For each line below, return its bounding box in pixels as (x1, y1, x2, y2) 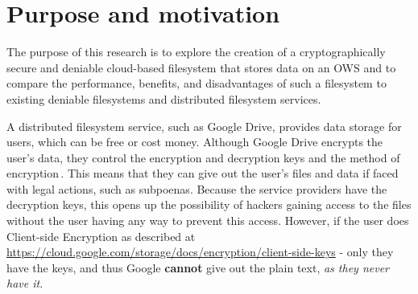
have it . (6, 275, 43, 292)
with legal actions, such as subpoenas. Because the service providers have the (6, 180, 387, 197)
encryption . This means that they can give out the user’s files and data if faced (6, 165, 399, 182)
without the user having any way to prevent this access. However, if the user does (6, 212, 409, 229)
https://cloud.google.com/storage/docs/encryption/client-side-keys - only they (6, 243, 394, 260)
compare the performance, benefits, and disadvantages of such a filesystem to (6, 75, 387, 92)
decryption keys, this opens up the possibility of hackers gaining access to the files (6, 196, 412, 213)
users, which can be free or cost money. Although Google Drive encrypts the (6, 133, 383, 150)
